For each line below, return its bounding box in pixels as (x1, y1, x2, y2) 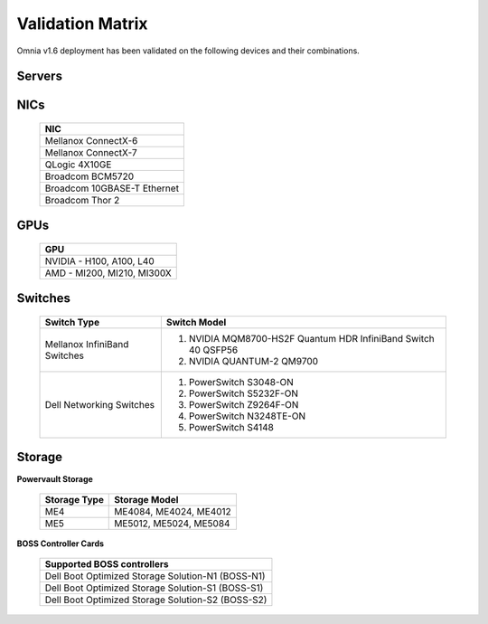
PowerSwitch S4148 (188, 421, 275, 433)
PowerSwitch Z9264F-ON (188, 399, 299, 411)
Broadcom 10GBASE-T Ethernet (44, 182, 180, 194)
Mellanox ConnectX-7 (44, 146, 137, 158)
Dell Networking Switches (44, 399, 155, 411)
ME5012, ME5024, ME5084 (114, 516, 230, 529)
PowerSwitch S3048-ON (188, 376, 294, 388)
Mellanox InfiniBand (44, 338, 129, 350)
